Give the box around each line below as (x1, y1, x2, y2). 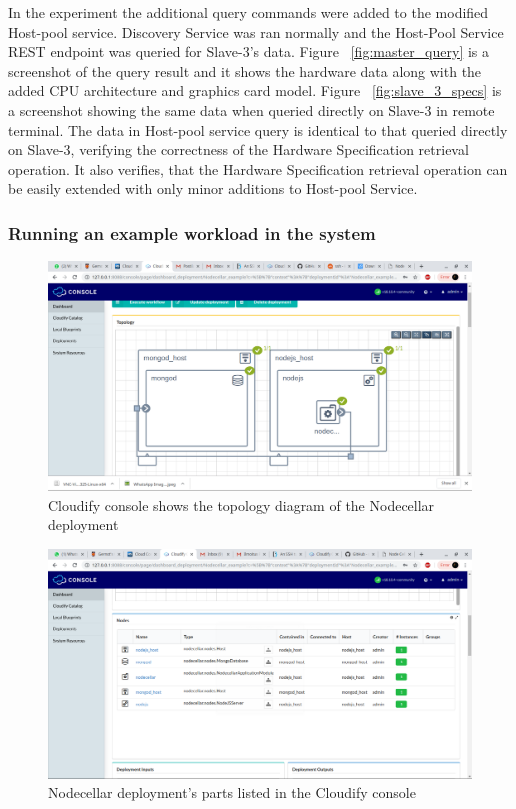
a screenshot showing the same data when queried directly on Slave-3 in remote (8, 99, 495, 120)
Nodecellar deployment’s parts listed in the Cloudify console (48, 782, 416, 803)
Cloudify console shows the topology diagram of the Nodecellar (48, 494, 435, 515)
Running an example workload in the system (8, 220, 376, 245)
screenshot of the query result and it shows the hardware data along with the (8, 60, 482, 81)
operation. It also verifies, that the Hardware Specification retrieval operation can (8, 158, 508, 179)
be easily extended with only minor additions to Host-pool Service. (8, 178, 418, 199)
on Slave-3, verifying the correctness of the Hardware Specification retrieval (8, 139, 469, 160)
